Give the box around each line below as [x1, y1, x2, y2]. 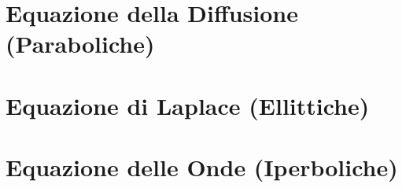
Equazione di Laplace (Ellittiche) [6, 89, 370, 121]
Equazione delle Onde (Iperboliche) [6, 151, 398, 183]
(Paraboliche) [6, 28, 155, 60]
